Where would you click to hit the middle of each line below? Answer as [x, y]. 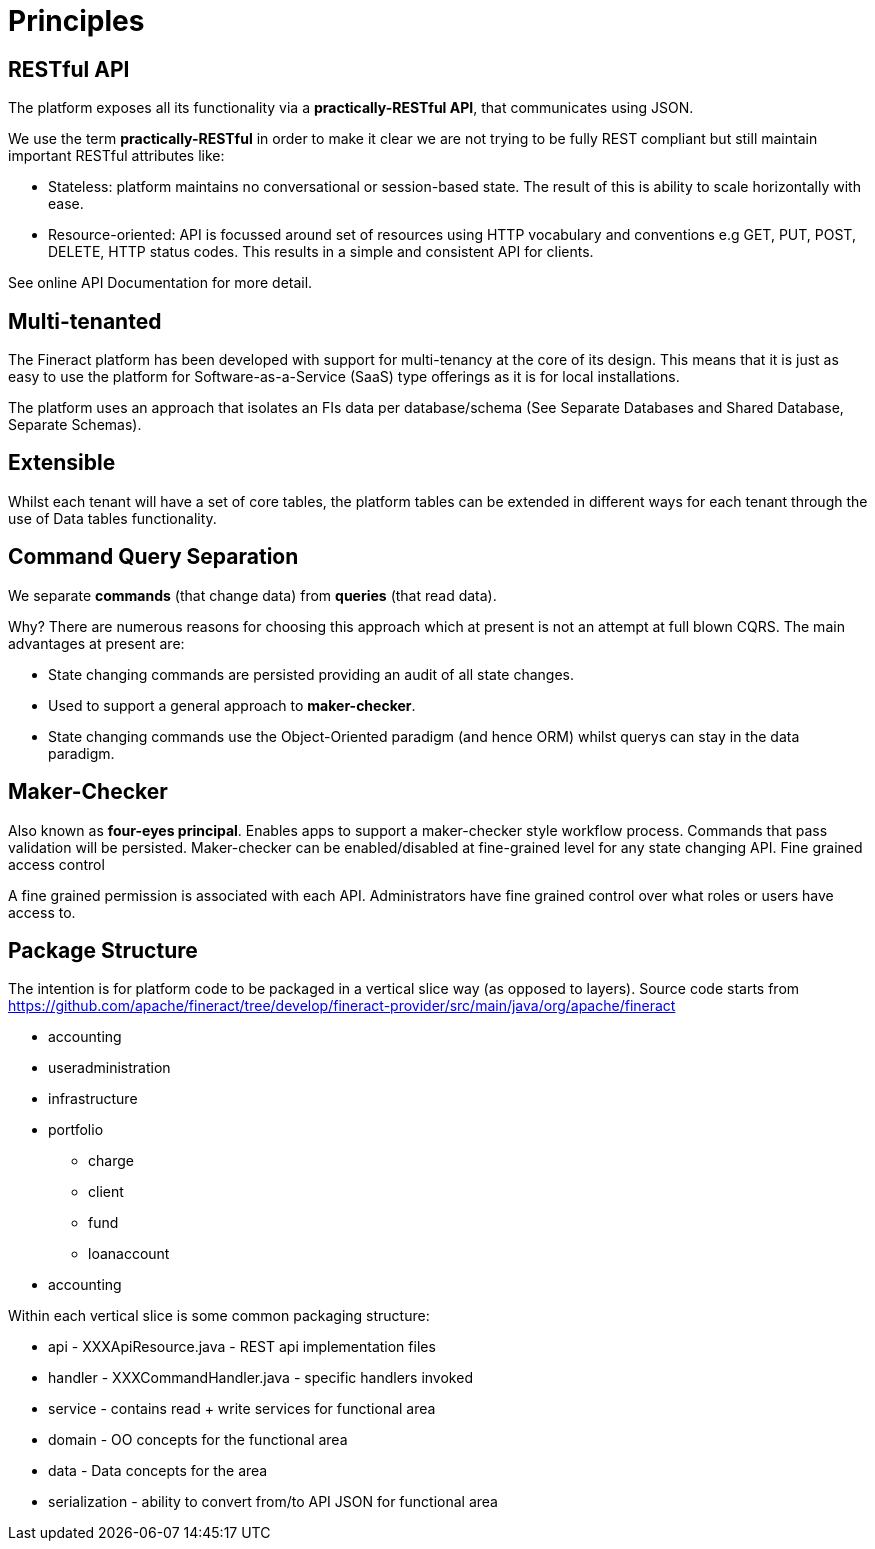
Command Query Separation [153, 557]
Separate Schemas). [75, 425]
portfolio [76, 1130]
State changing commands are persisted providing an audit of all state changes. [311, 674]
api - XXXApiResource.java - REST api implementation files [242, 1347]
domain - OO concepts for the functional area [198, 1440]
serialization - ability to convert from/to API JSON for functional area [273, 1502]
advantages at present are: [96, 643]
